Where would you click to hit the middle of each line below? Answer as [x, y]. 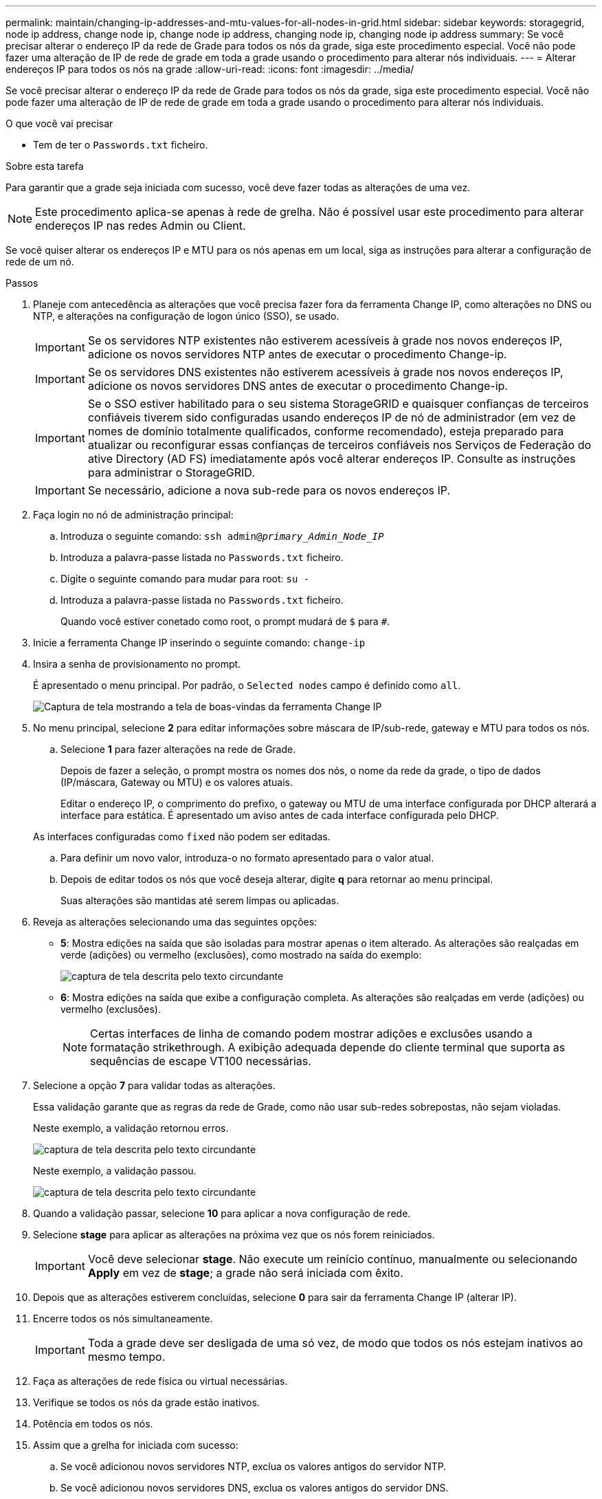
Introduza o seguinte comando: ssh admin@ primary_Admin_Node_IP [222, 536]
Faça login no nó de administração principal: [133, 515]
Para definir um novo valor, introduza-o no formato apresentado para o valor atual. [247, 858]
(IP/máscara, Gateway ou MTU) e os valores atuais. [177, 782]
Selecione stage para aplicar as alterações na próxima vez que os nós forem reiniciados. [234, 1235]
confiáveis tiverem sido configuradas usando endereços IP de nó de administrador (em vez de [332, 417]
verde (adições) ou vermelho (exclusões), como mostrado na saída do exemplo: [241, 955]
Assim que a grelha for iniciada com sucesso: [136, 1445]
